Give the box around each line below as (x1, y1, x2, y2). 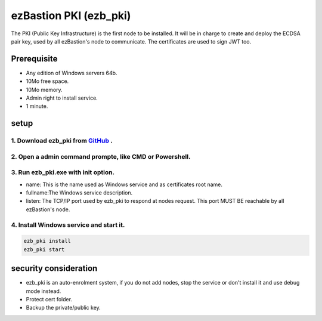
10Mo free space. (26, 78, 69, 85)
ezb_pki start (23, 246, 65, 253)
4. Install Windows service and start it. (11, 221, 125, 229)
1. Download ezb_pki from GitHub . (11, 137, 113, 145)
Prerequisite (11, 54, 58, 64)
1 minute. (26, 103, 48, 110)
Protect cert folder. (26, 296, 73, 303)
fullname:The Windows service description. (26, 189, 133, 196)
